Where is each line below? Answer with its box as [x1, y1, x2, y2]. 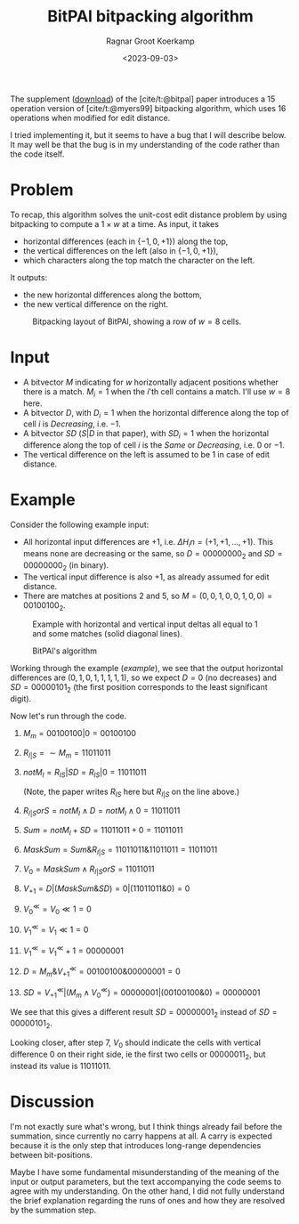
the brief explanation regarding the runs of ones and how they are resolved [10, 1195, 286, 1205]
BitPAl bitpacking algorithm [46, 6, 255, 27]
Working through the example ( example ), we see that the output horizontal [10, 663, 284, 674]
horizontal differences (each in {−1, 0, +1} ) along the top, [22, 236, 229, 247]
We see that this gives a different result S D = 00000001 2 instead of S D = [10, 1006, 278, 1019]
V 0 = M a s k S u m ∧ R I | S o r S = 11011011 [22, 863, 155, 876]
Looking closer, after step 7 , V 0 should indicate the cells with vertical [10, 1037, 262, 1050]
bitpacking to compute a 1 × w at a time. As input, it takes [10, 218, 219, 229]
